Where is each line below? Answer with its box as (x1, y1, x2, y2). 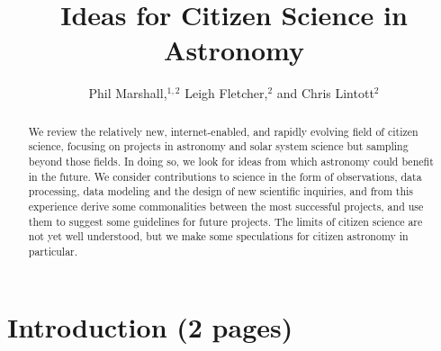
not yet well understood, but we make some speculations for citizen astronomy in (28, 229, 409, 244)
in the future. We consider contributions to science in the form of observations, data (28, 168, 422, 184)
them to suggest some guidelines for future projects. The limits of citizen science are (28, 213, 423, 229)
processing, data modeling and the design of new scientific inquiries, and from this (28, 184, 414, 199)
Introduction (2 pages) (7, 308, 293, 345)
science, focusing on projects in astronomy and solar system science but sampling (28, 139, 409, 154)
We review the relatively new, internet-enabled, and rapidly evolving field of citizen (28, 123, 418, 139)
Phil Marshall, (88, 84, 167, 103)
